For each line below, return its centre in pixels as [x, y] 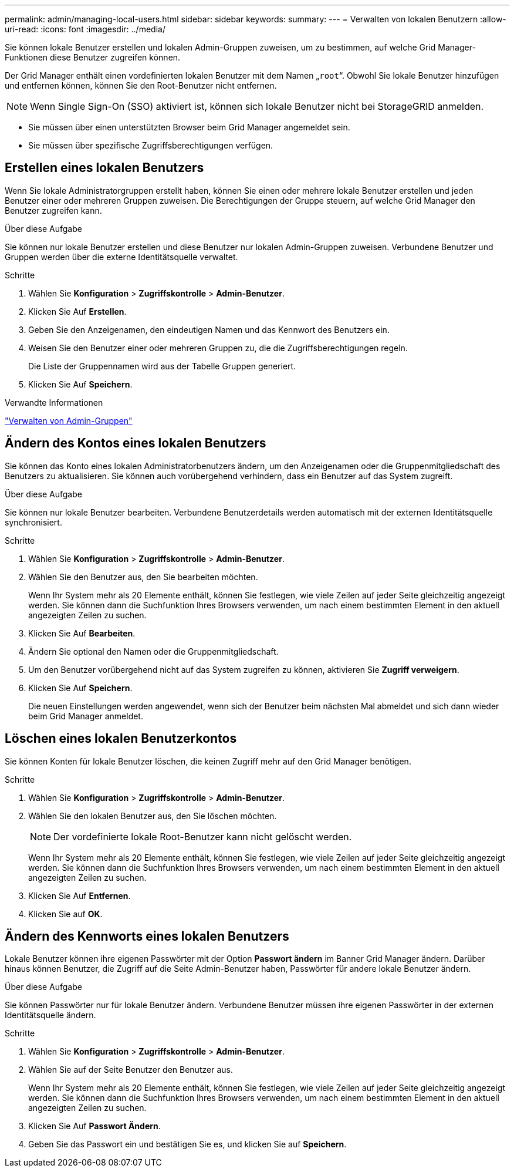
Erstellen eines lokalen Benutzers [104, 168]
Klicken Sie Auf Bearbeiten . [82, 633]
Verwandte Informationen [54, 402]
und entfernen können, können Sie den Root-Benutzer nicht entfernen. [141, 85]
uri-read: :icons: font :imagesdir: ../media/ [85, 29]
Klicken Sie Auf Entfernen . [80, 895]
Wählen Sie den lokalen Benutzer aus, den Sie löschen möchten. [153, 816]
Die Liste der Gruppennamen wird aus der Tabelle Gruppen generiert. [162, 366]
